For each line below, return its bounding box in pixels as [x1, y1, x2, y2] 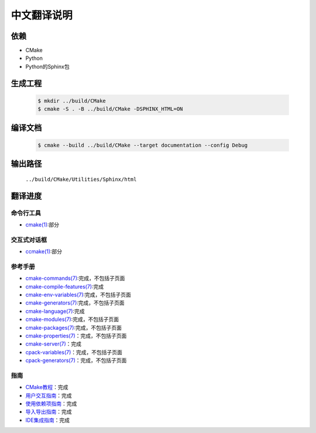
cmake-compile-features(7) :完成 [25, 283, 104, 290]
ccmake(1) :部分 [25, 248, 63, 255]
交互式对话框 [11, 235, 47, 243]
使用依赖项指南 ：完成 [25, 400, 77, 407]
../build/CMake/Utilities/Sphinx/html [25, 176, 137, 182]
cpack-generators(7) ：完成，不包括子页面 [25, 357, 127, 364]
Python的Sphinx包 [25, 63, 70, 70]
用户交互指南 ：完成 [25, 392, 72, 399]
